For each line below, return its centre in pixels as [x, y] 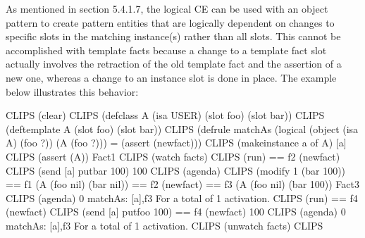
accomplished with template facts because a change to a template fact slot [166, 50]
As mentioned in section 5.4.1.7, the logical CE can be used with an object [167, 8]
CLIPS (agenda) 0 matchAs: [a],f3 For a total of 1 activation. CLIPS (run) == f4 [182, 198]
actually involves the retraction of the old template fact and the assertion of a [174, 64]
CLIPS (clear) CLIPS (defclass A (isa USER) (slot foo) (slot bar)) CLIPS [165, 115]
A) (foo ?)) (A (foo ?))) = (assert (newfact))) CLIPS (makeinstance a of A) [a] [176, 143]
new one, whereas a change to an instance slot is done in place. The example [171, 77]
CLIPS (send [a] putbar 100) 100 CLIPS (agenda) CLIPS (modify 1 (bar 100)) [176, 170]
